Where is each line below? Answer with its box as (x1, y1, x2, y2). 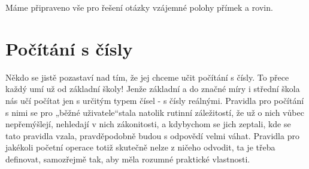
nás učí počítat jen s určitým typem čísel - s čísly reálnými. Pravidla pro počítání (5, 94, 304, 106)
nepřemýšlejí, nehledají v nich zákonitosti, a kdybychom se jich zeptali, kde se (5, 118, 291, 130)
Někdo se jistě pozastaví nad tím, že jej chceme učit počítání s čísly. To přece (5, 70, 289, 83)
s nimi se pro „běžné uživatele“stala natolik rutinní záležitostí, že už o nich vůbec (5, 106, 304, 118)
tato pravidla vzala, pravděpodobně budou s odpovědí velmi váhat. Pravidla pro (5, 129, 299, 142)
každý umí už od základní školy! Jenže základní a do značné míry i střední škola (5, 82, 300, 95)
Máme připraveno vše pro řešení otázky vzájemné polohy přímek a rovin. (5, 1, 273, 13)
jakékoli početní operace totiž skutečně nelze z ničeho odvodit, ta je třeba (5, 141, 275, 153)
